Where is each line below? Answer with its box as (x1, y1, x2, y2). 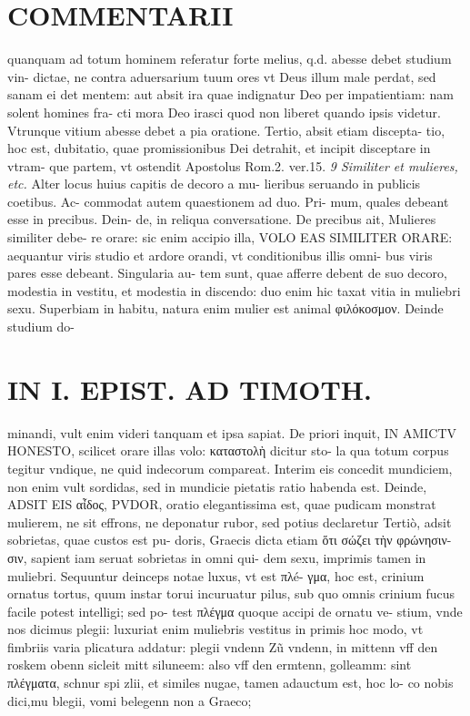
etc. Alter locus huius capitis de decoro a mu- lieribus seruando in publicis (7, 174, 421, 193)
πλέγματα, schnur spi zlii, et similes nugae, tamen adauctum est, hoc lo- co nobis (7, 673, 454, 692)
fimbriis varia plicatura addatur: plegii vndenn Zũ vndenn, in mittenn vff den (7, 637, 438, 656)
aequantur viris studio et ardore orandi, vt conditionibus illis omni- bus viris (7, 245, 433, 264)
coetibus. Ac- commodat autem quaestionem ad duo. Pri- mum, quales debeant (7, 191, 449, 210)
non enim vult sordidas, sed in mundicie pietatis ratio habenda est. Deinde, (7, 476, 427, 496)
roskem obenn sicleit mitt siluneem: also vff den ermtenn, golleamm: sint (7, 655, 412, 674)
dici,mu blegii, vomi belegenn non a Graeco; (7, 690, 252, 710)
